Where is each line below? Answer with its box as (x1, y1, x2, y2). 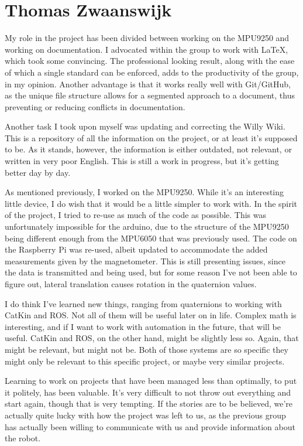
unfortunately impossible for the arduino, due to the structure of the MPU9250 (5, 220, 289, 233)
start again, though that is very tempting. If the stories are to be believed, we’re (5, 397, 293, 410)
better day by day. (5, 166, 71, 178)
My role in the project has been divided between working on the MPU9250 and (5, 32, 290, 44)
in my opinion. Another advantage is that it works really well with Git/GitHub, (5, 77, 291, 90)
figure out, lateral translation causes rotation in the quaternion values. (5, 278, 257, 290)
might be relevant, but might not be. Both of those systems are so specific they (5, 343, 288, 355)
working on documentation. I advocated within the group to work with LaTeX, (5, 43, 288, 55)
